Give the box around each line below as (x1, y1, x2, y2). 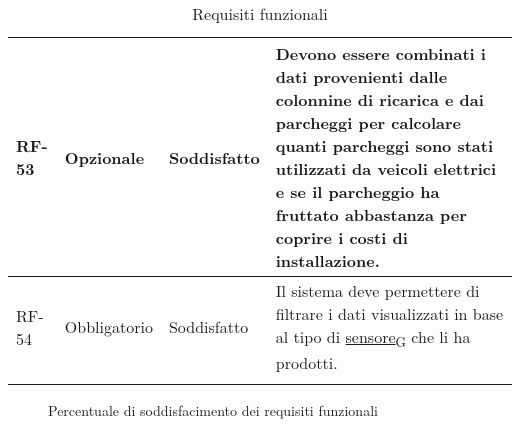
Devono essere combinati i (275, 42, 486, 65)
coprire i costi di (275, 226, 408, 249)
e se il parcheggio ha (275, 180, 440, 203)
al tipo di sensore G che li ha (275, 325, 471, 352)
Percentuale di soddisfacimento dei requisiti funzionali (48, 400, 378, 421)
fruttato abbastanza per (275, 203, 467, 226)
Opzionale (64, 145, 145, 169)
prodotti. (275, 351, 338, 375)
